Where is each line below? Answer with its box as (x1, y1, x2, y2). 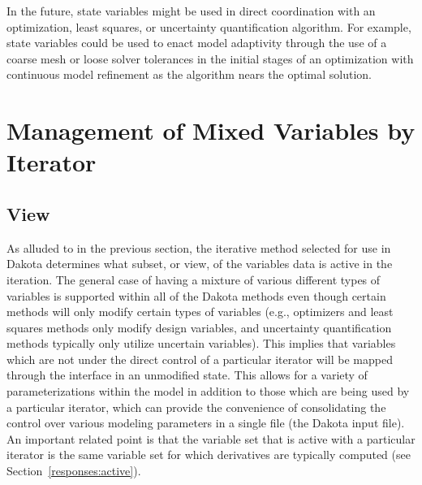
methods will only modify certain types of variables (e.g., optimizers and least (6, 303, 394, 320)
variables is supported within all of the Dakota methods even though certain (6, 287, 386, 304)
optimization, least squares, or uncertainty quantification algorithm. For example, (6, 18, 411, 35)
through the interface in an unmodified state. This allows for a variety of (6, 366, 368, 383)
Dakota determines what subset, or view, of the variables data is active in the (6, 255, 393, 272)
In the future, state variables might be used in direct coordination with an (6, 2, 376, 19)
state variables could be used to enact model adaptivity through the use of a (6, 34, 387, 51)
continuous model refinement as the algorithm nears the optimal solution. (6, 66, 372, 83)
